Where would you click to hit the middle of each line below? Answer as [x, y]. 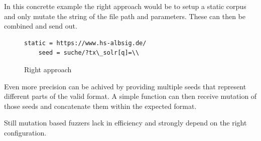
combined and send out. [41, 26]
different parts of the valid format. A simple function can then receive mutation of [130, 96]
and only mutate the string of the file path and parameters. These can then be [125, 16]
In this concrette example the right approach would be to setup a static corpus [125, 6]
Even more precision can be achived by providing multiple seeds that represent [125, 86]
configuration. [25, 132]
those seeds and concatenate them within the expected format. [100, 106]
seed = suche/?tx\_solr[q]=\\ [89, 53]
